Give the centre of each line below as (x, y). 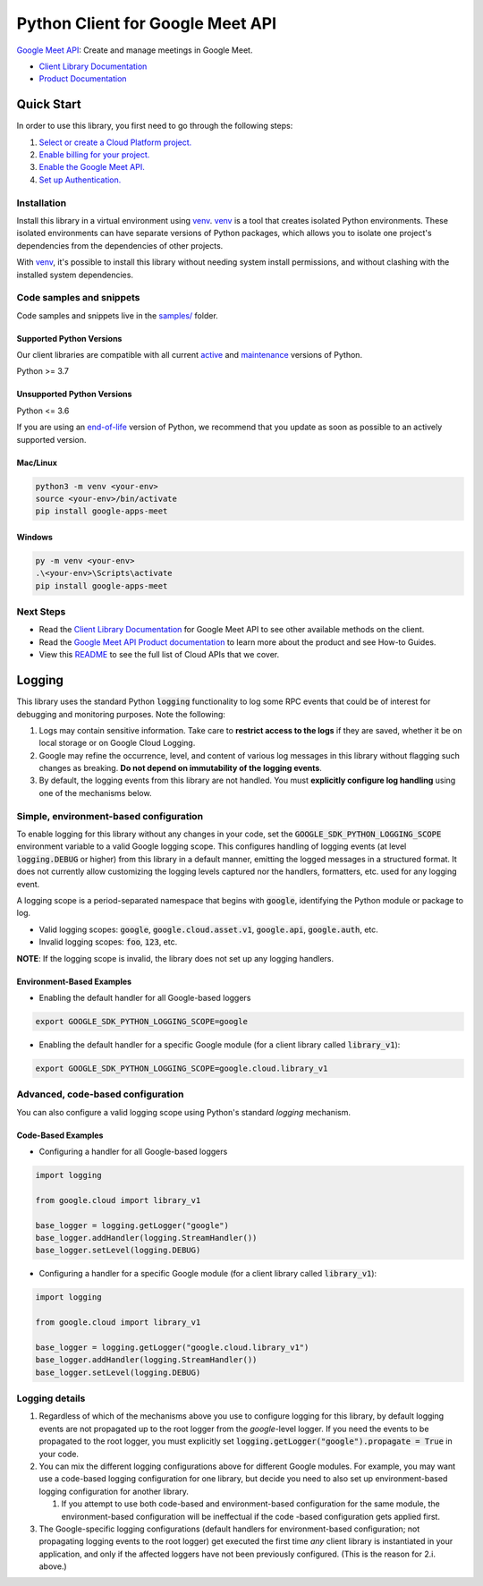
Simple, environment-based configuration (110, 816)
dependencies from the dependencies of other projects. (120, 245)
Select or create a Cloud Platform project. (115, 142)
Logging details (51, 1398)
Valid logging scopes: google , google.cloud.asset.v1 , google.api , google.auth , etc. (209, 929)
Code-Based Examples (60, 1135)
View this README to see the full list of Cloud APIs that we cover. (159, 655)
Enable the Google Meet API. (92, 167)
